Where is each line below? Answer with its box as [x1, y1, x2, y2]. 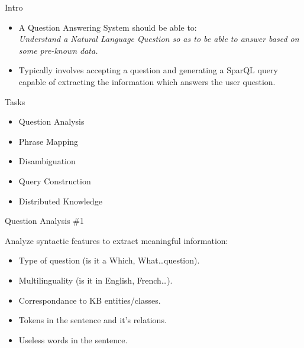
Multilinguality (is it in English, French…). [18, 274, 173, 286]
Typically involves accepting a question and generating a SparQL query [18, 64, 278, 76]
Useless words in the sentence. [18, 333, 128, 346]
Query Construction [18, 174, 91, 187]
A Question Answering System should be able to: [18, 21, 197, 33]
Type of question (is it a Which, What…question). [18, 254, 200, 266]
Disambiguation [18, 155, 76, 167]
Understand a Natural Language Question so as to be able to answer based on [18, 32, 299, 45]
